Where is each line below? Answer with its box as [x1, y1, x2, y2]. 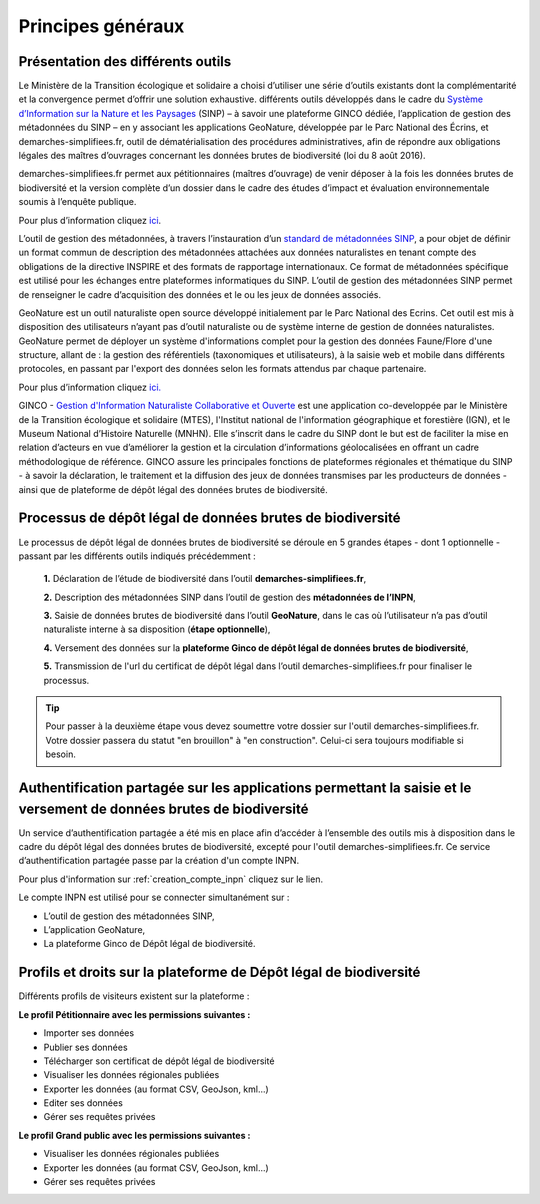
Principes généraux [18, 15, 185, 37]
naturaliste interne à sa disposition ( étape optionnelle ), [43, 623, 271, 635]
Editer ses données [43, 1097, 124, 1109]
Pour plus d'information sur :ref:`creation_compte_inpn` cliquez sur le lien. [18, 873, 324, 885]
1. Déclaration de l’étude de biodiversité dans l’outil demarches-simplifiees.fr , [43, 573, 367, 585]
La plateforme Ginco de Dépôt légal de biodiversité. [43, 938, 256, 950]
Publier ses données [43, 1041, 129, 1053]
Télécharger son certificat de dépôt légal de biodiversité [43, 1055, 275, 1067]
